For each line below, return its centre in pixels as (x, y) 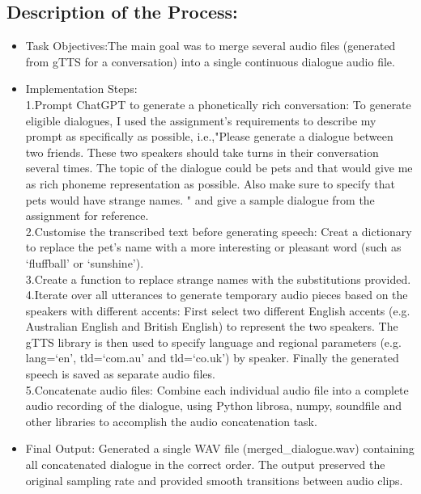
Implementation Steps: (81, 89)
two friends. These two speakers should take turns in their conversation (202, 152)
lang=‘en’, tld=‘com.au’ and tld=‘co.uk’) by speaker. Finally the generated (212, 358)
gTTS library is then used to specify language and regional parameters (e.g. (213, 342)
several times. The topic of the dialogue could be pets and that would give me (219, 168)
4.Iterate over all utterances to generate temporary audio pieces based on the (217, 295)
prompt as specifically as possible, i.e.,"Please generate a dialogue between (209, 136)
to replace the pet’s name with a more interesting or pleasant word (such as (213, 247)
